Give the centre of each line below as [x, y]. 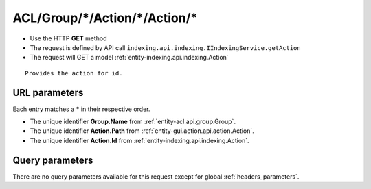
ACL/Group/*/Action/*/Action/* [105, 18]
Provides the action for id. [74, 73]
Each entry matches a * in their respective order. [81, 109]
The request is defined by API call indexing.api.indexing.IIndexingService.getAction [166, 47]
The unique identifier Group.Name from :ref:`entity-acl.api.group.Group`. [133, 122]
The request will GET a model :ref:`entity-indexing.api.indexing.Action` [130, 58]
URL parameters [48, 92]
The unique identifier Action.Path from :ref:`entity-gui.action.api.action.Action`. [142, 131]
